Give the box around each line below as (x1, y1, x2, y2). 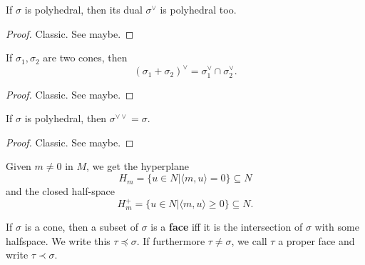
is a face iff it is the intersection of (150, 219, 303, 234)
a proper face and (278, 233, 355, 248)
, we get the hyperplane (86, 159, 190, 174)
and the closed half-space (6, 184, 115, 199)
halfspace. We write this (6, 233, 110, 248)
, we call (231, 233, 267, 248)
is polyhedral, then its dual (24, 2, 143, 16)
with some (314, 219, 359, 234)
